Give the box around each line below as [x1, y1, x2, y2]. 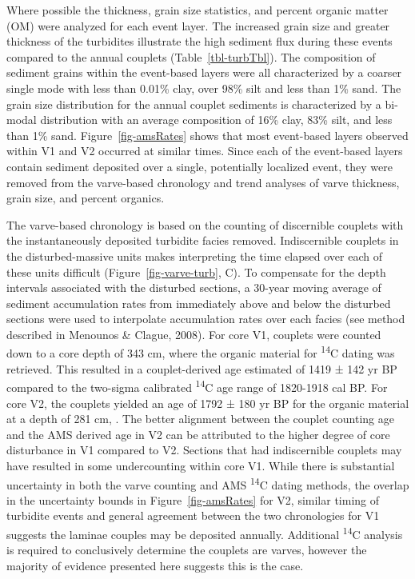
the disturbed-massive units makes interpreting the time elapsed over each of [6, 247, 382, 264]
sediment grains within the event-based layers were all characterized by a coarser [6, 64, 402, 81]
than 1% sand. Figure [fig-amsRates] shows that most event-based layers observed [6, 126, 409, 143]
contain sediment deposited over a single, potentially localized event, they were [6, 158, 393, 174]
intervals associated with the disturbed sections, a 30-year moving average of [6, 279, 381, 296]
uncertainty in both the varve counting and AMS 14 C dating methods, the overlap [6, 473, 409, 493]
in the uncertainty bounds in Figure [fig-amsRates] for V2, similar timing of [6, 491, 380, 508]
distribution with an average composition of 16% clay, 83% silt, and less [40, 111, 393, 128]
